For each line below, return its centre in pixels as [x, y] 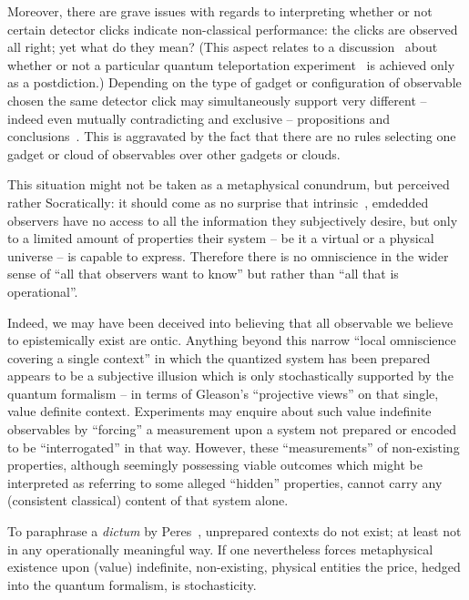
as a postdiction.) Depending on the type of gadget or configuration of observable [234, 82]
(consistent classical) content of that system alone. [148, 500]
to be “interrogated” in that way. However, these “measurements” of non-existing [234, 447]
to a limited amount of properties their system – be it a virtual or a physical [221, 238]
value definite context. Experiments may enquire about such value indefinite [219, 411]
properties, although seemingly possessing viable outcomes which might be [215, 465]
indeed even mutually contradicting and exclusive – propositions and [199, 118]
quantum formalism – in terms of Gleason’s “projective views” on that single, [223, 393]
